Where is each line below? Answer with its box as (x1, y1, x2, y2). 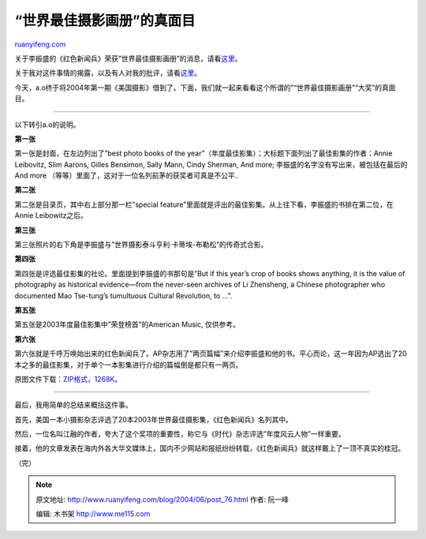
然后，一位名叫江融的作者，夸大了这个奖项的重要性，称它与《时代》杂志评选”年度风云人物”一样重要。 (14, 429, 346, 439)
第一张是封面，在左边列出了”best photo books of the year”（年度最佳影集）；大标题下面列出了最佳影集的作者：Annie (14, 148, 393, 158)
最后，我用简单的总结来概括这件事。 (14, 400, 133, 410)
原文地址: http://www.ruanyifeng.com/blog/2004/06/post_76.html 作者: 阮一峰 (35, 494, 290, 504)
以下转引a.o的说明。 (14, 119, 80, 129)
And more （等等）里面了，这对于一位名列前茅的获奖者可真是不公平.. (14, 170, 240, 181)
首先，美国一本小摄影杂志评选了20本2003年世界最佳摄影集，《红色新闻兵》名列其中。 (14, 414, 293, 424)
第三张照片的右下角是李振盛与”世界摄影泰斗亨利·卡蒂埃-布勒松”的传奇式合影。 (14, 240, 268, 249)
